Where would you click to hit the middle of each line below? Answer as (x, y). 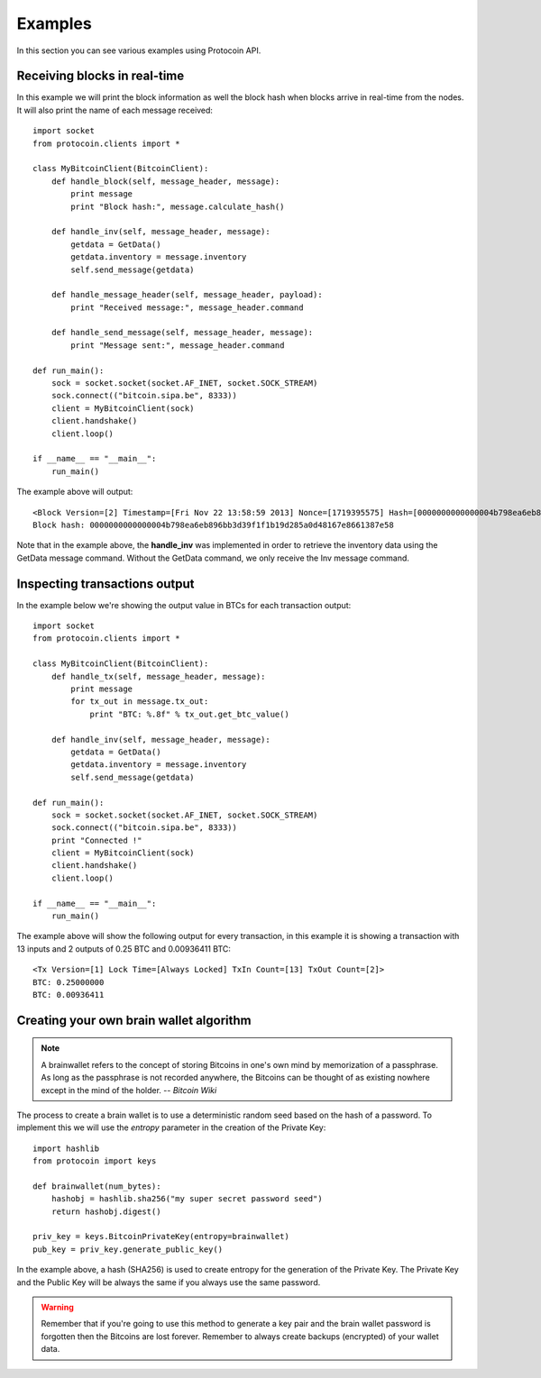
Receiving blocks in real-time (101, 76)
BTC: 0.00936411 (69, 995)
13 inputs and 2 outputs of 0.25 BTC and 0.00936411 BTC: (124, 949)
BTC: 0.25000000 (69, 982)
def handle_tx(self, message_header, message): (158, 676)
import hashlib (66, 1148)
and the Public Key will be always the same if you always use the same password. (169, 1282)
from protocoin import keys (95, 1161)
